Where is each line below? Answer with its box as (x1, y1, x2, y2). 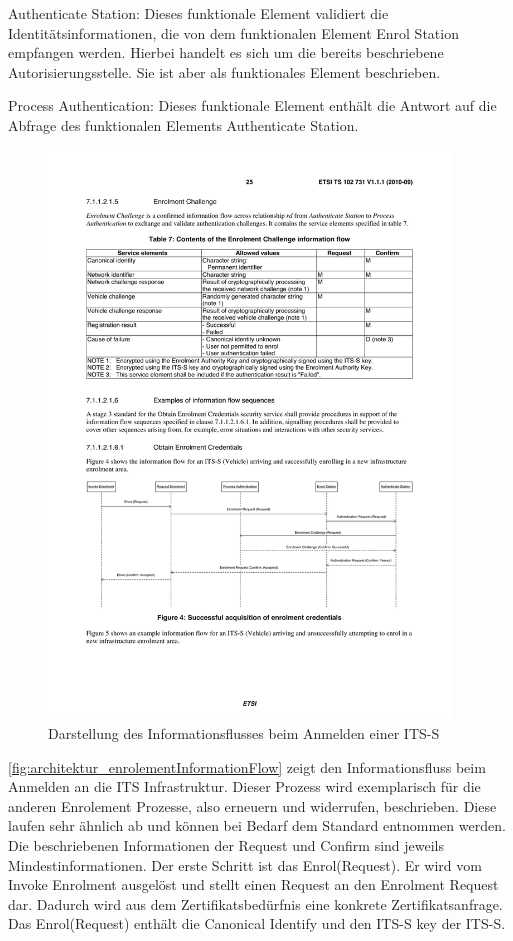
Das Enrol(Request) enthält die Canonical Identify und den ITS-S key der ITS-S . (8, 913, 506, 934)
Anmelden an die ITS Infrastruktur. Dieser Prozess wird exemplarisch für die (8, 776, 481, 797)
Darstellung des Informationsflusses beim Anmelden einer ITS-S (48, 723, 440, 744)
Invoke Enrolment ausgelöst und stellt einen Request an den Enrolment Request (8, 874, 499, 895)
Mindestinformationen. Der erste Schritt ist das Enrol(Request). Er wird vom (8, 854, 482, 875)
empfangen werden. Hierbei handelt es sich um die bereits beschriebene (8, 42, 444, 63)
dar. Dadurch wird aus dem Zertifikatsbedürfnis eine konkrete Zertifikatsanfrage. (8, 893, 503, 914)
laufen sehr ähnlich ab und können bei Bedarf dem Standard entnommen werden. (8, 815, 506, 836)
